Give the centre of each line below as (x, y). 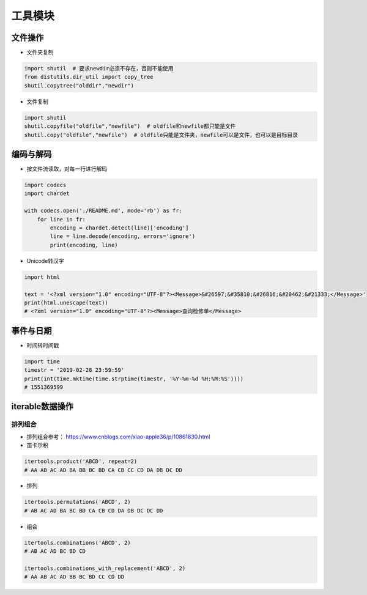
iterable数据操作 (42, 407)
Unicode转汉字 (45, 261)
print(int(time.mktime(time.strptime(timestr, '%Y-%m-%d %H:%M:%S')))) (134, 379)
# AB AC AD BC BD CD (55, 551)
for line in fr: (61, 219)
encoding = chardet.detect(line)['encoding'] (119, 228)
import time (42, 361)
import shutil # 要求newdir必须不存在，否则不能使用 (99, 68)
